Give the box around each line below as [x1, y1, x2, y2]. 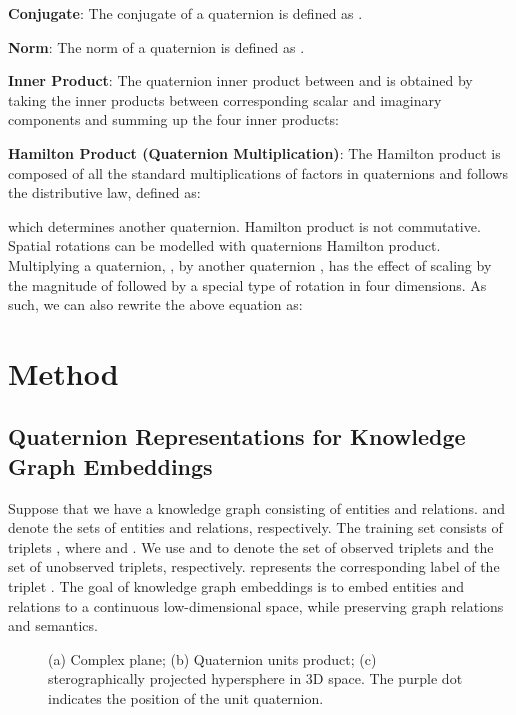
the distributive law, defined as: [8, 182, 201, 203]
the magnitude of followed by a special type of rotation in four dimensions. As [8, 274, 487, 295]
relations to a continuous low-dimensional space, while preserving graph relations [8, 595, 504, 616]
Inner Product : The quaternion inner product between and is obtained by [8, 70, 473, 91]
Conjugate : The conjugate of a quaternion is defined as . [8, 3, 363, 23]
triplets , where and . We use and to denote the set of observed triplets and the [8, 536, 494, 557]
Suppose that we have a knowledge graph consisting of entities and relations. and [8, 497, 506, 518]
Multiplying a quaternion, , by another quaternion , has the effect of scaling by [8, 254, 492, 275]
